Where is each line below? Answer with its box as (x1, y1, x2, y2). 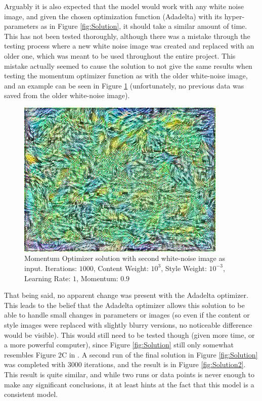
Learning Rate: (24, 273, 71, 283)
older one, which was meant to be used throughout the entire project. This (4, 50, 236, 61)
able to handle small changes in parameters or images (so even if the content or (4, 309, 250, 320)
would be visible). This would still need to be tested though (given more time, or (4, 329, 255, 340)
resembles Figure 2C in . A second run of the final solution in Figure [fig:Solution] (4, 349, 258, 360)
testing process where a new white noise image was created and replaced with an (4, 40, 254, 51)
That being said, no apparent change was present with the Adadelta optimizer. (4, 290, 248, 300)
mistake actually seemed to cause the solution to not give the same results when (4, 60, 252, 71)
